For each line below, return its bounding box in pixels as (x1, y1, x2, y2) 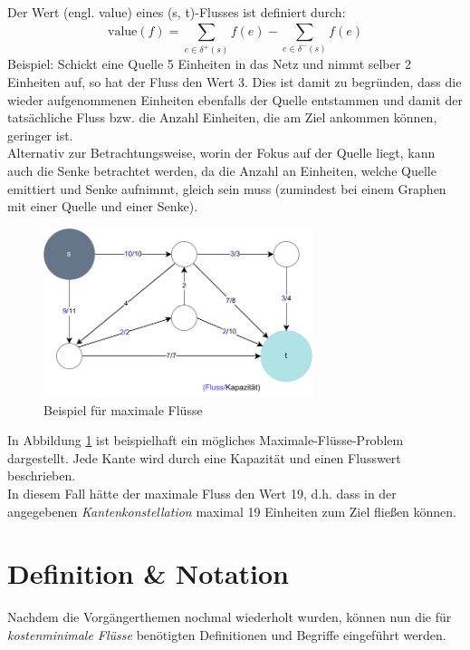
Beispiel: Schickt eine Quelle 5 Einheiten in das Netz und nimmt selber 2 (7, 54, 411, 73)
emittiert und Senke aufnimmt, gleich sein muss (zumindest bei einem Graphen (7, 179, 446, 198)
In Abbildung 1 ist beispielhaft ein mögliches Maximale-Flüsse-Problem (7, 431, 404, 450)
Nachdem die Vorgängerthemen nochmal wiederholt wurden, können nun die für (7, 607, 452, 626)
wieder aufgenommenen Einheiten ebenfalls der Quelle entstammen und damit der (7, 90, 463, 109)
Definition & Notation (7, 555, 289, 592)
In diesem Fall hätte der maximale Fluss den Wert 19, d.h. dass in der (7, 484, 397, 503)
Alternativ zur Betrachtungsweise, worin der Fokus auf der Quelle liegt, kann (7, 143, 436, 162)
